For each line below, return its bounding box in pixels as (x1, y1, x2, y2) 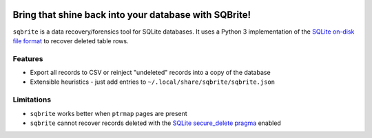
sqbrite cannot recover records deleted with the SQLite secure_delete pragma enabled (30, 119, 282, 127)
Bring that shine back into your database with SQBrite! (12, 9, 251, 21)
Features (12, 54, 43, 63)
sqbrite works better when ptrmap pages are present (30, 109, 187, 117)
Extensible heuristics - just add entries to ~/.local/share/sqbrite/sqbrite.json (30, 78, 276, 86)
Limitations (12, 95, 52, 104)
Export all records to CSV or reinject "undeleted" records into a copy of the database (30, 69, 271, 77)
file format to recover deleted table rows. (12, 36, 129, 45)
